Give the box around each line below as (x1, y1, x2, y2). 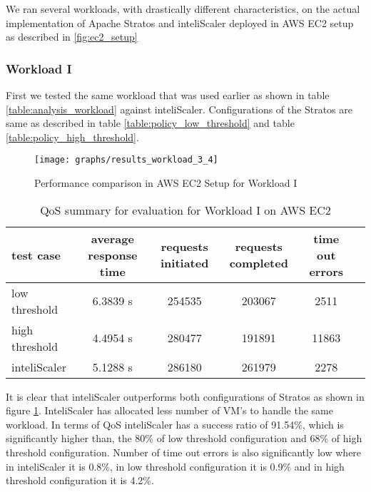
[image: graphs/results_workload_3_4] (34, 155, 218, 165)
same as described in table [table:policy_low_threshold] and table (6, 116, 295, 130)
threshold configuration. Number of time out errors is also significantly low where (6, 445, 362, 459)
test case (11, 246, 61, 263)
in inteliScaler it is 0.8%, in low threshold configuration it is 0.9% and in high (6, 458, 345, 473)
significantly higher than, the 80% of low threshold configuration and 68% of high (6, 431, 362, 446)
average (91, 230, 134, 247)
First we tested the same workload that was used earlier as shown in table (6, 88, 330, 102)
